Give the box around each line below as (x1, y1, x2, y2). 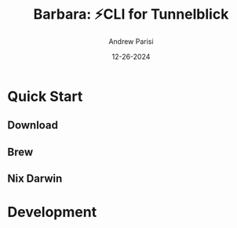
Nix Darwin (7, 172, 63, 186)
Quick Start (7, 87, 83, 105)
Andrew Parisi (108, 36, 154, 46)
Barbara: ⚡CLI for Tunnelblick (33, 5, 229, 24)
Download (7, 118, 58, 132)
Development (7, 204, 97, 221)
